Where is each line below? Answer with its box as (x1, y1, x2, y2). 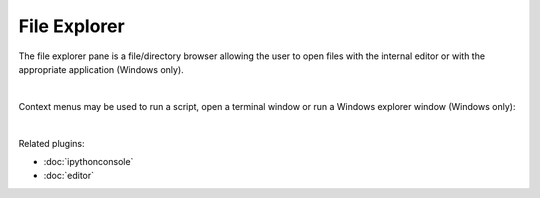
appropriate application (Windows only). (18, 63, 184, 75)
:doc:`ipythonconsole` (43, 155, 134, 167)
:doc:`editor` (43, 170, 95, 182)
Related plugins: (18, 137, 85, 149)
